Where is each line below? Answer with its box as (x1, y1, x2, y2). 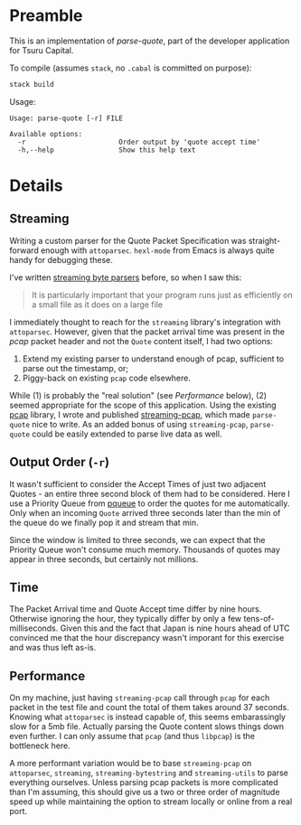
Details (9, 175, 63, 195)
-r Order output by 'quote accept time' (17, 137, 260, 146)
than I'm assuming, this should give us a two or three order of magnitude (9, 787, 280, 798)
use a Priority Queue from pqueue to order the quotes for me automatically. (9, 498, 290, 509)
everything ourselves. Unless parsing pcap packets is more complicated (9, 777, 278, 788)
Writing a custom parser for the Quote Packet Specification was (9, 235, 247, 246)
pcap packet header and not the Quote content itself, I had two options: (9, 335, 274, 346)
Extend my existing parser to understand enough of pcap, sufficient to (22, 353, 285, 364)
